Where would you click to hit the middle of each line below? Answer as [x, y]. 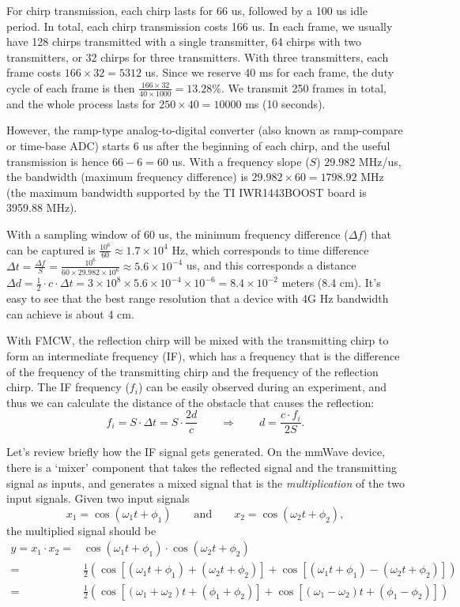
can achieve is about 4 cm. [70, 313]
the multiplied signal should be [81, 530]
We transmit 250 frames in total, [307, 87]
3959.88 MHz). [42, 207]
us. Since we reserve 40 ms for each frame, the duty [270, 72]
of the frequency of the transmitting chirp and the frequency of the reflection [192, 371]
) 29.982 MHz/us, [359, 161]
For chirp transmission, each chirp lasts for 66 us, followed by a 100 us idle [187, 10]
